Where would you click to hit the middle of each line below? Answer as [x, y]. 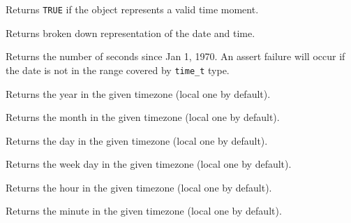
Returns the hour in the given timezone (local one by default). [139, 187]
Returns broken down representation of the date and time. [130, 33]
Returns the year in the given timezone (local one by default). [138, 93]
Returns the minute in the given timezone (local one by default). [144, 211]
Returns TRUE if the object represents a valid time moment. [132, 9]
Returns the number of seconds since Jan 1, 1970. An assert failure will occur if [175, 56]
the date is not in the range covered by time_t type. [118, 70]
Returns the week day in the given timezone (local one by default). [149, 164]
